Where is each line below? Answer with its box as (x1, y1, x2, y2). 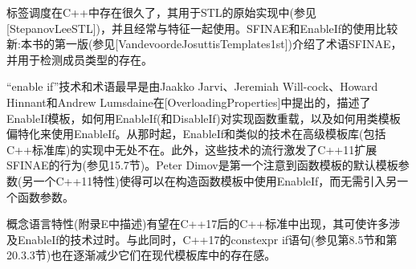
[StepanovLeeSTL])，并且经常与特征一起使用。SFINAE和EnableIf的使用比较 (6, 19, 398, 36)
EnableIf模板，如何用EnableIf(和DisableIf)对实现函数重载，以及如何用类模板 (6, 109, 401, 126)
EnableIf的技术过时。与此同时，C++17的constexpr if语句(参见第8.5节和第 (17, 230, 398, 247)
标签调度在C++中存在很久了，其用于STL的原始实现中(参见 (6, 4, 316, 20)
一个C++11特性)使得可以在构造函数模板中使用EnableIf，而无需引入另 (33, 172, 398, 189)
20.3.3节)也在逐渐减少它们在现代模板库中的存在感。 (6, 247, 276, 263)
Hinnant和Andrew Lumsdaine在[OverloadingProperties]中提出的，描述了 (6, 93, 371, 110)
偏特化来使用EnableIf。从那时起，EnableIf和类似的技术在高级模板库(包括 (6, 125, 386, 142)
